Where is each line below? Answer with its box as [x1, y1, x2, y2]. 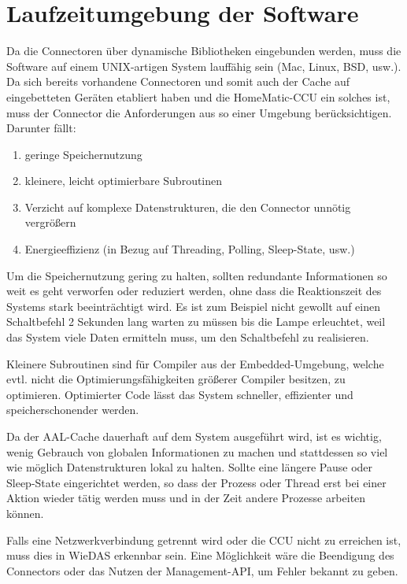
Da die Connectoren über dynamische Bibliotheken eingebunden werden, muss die [6, 43, 401, 59]
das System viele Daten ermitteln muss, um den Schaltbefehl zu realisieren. [6, 329, 369, 346]
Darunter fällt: [6, 120, 76, 136]
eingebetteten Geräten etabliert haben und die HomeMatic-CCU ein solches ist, [6, 88, 390, 105]
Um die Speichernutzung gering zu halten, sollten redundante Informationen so [6, 267, 387, 283]
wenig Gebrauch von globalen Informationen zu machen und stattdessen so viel [6, 443, 388, 460]
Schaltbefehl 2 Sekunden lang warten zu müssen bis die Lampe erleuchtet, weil [6, 313, 386, 330]
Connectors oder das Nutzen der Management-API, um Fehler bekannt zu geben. [6, 562, 398, 578]
